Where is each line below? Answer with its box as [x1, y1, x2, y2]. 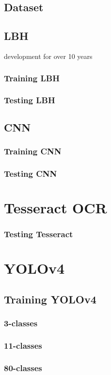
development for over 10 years [4, 51, 93, 61]
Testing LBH [4, 94, 55, 106]
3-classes [4, 317, 38, 329]
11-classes [4, 339, 42, 351]
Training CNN [4, 145, 62, 157]
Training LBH [4, 72, 60, 84]
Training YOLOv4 [4, 291, 96, 306]
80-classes [4, 361, 42, 374]
